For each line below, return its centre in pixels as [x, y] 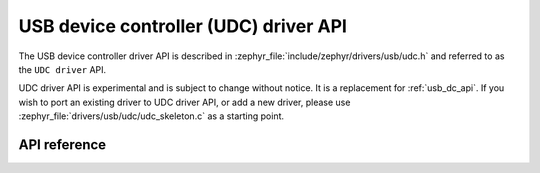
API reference [62, 144]
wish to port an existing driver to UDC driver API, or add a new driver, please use [184, 102]
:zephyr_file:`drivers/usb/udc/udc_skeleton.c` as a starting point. [151, 116]
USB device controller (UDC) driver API [182, 26]
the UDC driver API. [62, 69]
